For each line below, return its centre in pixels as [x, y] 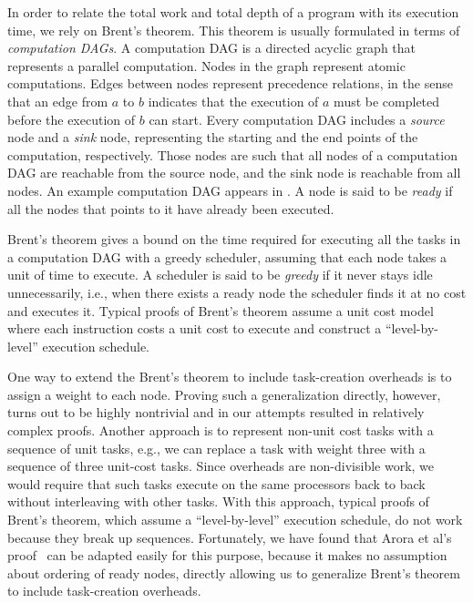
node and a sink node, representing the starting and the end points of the [213, 137]
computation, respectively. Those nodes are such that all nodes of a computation [232, 154]
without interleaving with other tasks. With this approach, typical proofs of [218, 501]
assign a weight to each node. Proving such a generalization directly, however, [224, 394]
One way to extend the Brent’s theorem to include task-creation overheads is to [230, 377]
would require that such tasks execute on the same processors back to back [216, 483]
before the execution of [72, 119]
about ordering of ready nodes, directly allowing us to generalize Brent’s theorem [234, 572]
